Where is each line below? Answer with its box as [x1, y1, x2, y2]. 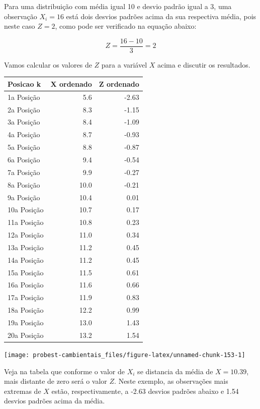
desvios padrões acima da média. [4, 395, 105, 406]
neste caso [4, 21, 35, 31]
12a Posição [8, 229, 44, 240]
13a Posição [8, 242, 44, 252]
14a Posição [8, 254, 44, 265]
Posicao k [8, 78, 41, 89]
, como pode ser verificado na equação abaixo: [55, 21, 197, 31]
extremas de [4, 385, 41, 396]
